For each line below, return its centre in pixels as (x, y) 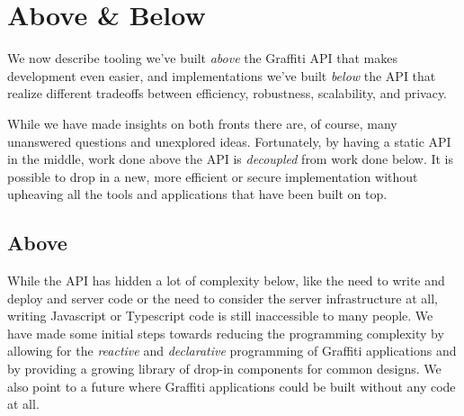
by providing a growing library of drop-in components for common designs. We (224, 369)
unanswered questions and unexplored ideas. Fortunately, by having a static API (229, 141)
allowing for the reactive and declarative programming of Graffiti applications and (232, 351)
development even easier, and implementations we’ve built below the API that (222, 75)
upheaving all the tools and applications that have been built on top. (197, 194)
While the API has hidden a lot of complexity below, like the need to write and (226, 280)
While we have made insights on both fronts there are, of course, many (202, 123)
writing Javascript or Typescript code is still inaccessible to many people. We (220, 316)
